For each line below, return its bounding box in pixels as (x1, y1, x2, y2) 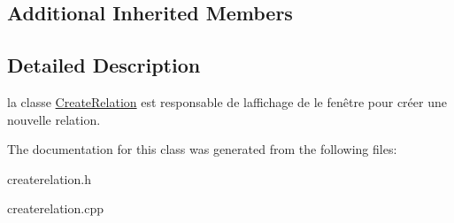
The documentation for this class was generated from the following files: (7, 140, 397, 158)
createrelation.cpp (7, 199, 104, 218)
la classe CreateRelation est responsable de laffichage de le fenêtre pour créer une (7, 92, 447, 111)
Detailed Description (7, 51, 201, 79)
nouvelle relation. (7, 110, 101, 128)
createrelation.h (7, 169, 91, 188)
